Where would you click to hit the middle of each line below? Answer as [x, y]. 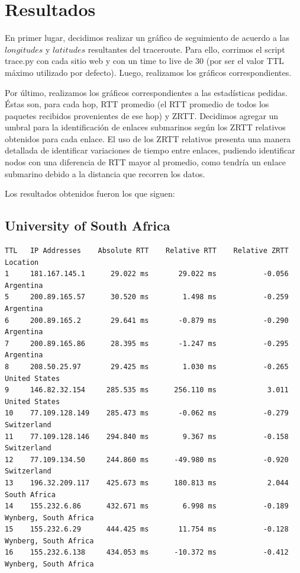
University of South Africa [88, 225]
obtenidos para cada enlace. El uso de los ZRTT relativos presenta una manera [148, 138]
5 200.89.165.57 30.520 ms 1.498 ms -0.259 [147, 297]
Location [22, 262]
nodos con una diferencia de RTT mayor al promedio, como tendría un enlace [145, 162]
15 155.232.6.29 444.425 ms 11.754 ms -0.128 [147, 529]
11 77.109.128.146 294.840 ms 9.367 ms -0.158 [147, 436]
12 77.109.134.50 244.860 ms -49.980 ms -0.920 [147, 460]
